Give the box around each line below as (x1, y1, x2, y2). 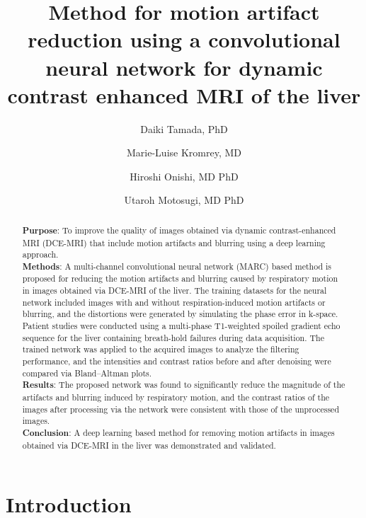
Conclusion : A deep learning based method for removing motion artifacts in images (22, 427, 335, 439)
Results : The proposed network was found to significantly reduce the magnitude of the (22, 379, 345, 391)
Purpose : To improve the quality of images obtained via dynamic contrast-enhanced (22, 224, 336, 236)
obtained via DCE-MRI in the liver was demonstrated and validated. (22, 439, 276, 451)
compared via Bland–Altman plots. (22, 367, 152, 379)
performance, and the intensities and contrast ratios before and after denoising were (22, 355, 331, 367)
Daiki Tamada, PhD (140, 121, 228, 136)
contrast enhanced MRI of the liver (7, 80, 361, 109)
